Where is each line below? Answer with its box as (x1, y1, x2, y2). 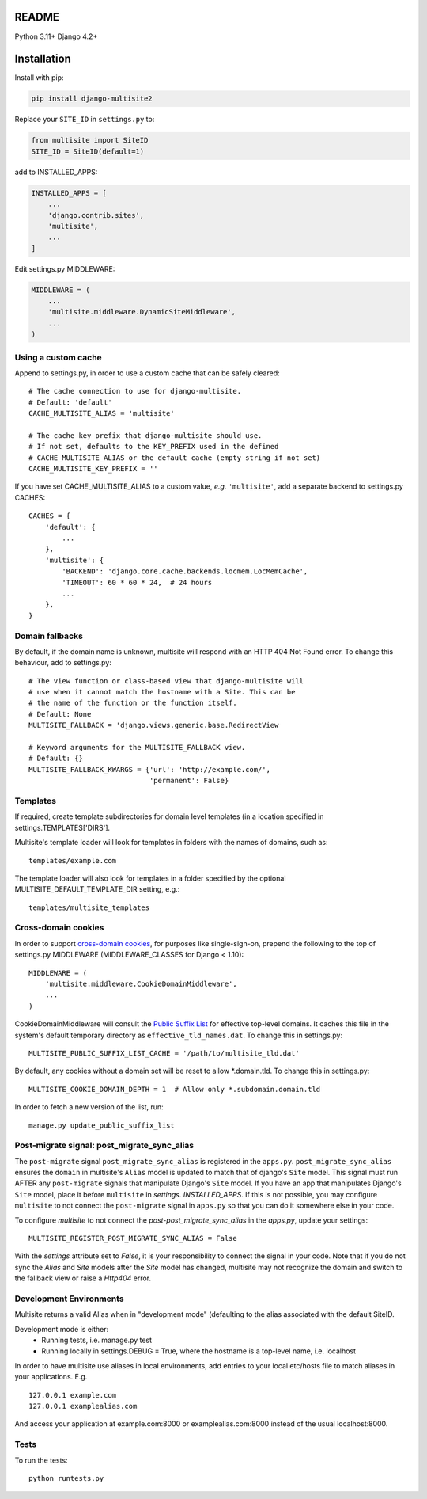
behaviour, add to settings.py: (14, 658, 112, 668)
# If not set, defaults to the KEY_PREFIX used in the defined (28, 442, 279, 451)
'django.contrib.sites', (47, 211, 145, 219)
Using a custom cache (14, 352, 102, 363)
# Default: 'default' (28, 398, 112, 407)
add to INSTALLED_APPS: (14, 167, 98, 177)
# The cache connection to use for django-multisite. (28, 386, 241, 396)
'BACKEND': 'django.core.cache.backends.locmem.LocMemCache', (62, 567, 308, 576)
